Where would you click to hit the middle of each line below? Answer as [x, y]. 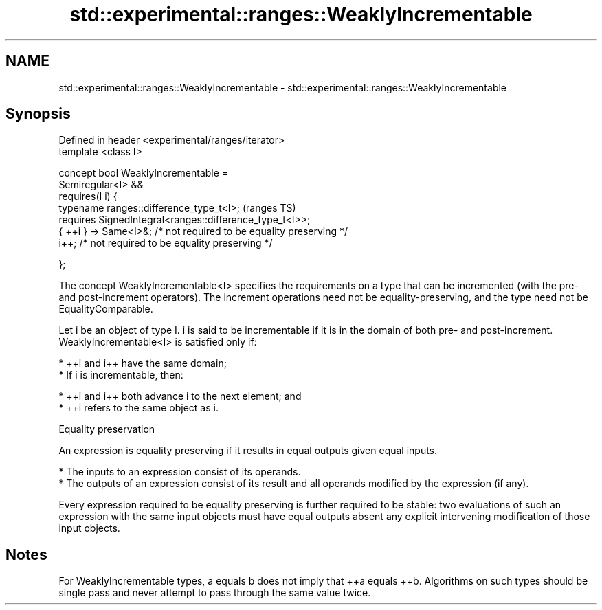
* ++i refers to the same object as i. [138, 408]
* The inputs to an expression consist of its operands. [180, 472]
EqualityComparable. [106, 309]
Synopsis [38, 114]
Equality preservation [107, 429]
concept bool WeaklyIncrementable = [144, 173]
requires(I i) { [88, 196]
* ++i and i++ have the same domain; [143, 363]
